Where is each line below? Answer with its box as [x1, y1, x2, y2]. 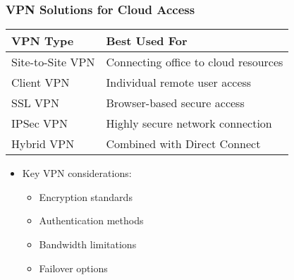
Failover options [39, 260, 108, 275]
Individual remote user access [106, 74, 252, 91]
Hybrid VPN [11, 135, 75, 152]
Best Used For [106, 32, 188, 49]
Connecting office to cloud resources [106, 54, 283, 71]
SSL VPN [11, 95, 60, 111]
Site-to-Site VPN [11, 54, 95, 71]
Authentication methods [39, 213, 144, 228]
